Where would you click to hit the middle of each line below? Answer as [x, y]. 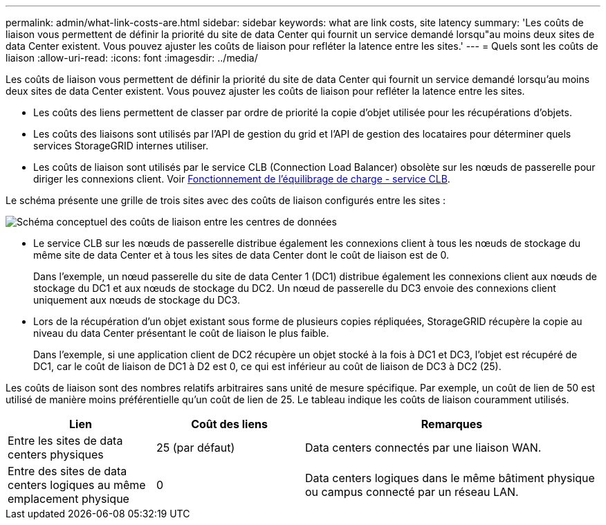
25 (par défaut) [196, 448]
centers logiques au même [77, 485]
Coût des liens [229, 424]
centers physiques [56, 454]
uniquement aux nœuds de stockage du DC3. [137, 300]
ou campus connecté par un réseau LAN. [412, 492]
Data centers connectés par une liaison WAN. [423, 448]
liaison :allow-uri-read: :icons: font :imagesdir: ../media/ [132, 58]
